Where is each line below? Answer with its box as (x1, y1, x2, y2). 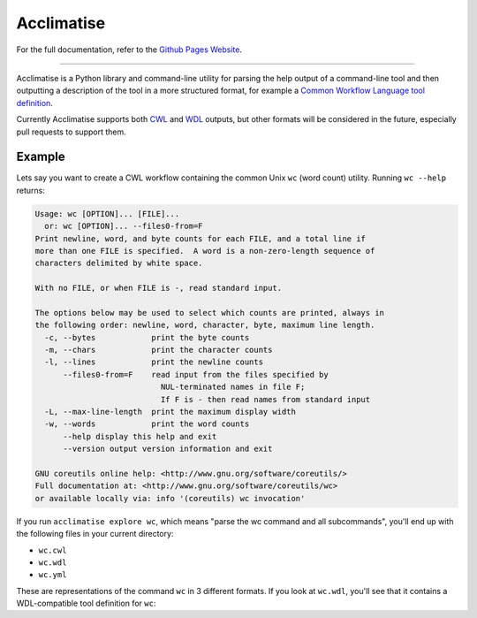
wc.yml (38, 570, 67, 580)
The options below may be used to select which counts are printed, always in (34, 308, 384, 317)
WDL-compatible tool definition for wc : (16, 598, 156, 609)
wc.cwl (38, 545, 67, 555)
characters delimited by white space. (34, 258, 203, 269)
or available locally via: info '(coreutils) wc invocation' (34, 493, 306, 503)
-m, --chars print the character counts (44, 345, 273, 355)
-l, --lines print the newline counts (44, 357, 264, 367)
